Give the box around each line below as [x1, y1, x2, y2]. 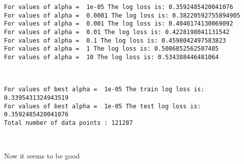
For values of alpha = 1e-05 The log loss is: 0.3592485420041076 [4, 4, 233, 11]
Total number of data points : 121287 [4, 119, 133, 126]
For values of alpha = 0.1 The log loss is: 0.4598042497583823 [4, 37, 226, 44]
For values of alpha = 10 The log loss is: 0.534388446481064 [4, 53, 219, 61]
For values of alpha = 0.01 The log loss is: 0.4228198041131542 [4, 28, 230, 36]
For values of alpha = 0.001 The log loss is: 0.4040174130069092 [4, 20, 233, 28]
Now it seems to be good [4, 150, 80, 161]
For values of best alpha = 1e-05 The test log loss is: [4, 102, 201, 110]
